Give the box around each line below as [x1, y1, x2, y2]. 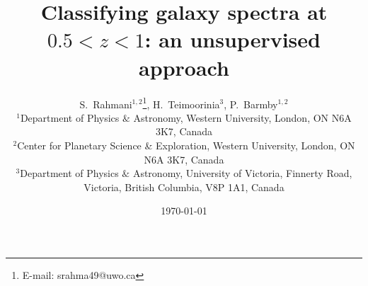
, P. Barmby [224, 96, 278, 111]
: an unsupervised [144, 25, 321, 54]
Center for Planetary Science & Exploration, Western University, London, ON [17, 137, 355, 152]
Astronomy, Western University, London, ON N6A [133, 110, 352, 125]
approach [139, 52, 229, 81]
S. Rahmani [79, 96, 132, 111]
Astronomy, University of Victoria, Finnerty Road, [132, 166, 352, 181]
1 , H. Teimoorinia [142, 94, 220, 111]
